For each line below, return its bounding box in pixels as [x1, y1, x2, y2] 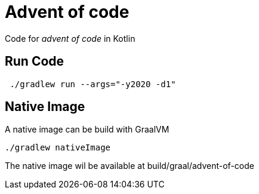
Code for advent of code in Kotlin [5, 33, 135, 44]
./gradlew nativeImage [5, 143, 111, 153]
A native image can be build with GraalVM [5, 124, 169, 135]
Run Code [5, 54, 64, 69]
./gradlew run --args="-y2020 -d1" [10, 79, 176, 89]
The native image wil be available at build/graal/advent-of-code [5, 161, 254, 171]
